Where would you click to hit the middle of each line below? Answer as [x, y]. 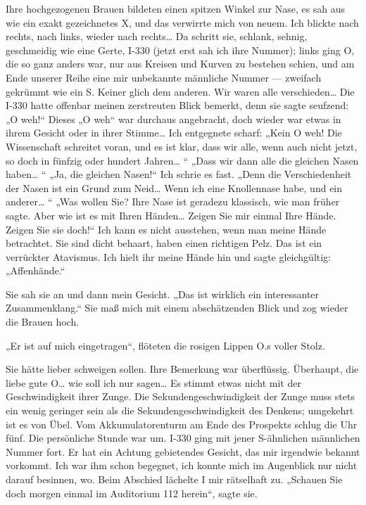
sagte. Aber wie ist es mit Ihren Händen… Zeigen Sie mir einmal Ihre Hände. [171, 215]
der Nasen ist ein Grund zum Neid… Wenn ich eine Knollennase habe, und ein [174, 187]
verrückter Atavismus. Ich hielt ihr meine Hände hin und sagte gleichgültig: [168, 256]
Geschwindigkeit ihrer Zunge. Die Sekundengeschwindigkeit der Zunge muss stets [180, 396]
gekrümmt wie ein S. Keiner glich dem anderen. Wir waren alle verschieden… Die [180, 91]
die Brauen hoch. [43, 322]
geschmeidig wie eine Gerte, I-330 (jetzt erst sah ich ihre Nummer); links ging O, [180, 50]
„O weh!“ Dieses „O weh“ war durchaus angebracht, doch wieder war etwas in [173, 119]
